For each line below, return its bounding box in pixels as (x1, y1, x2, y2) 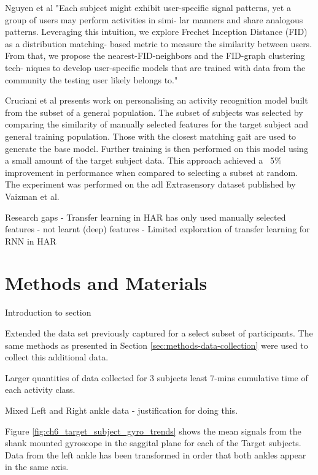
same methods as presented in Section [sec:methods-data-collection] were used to (5, 338, 308, 351)
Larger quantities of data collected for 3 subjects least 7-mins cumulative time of (5, 371, 308, 384)
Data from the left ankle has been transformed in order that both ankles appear (5, 448, 306, 461)
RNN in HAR (5, 234, 56, 247)
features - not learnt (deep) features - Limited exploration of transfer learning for (5, 222, 310, 235)
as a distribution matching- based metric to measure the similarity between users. (5, 37, 312, 50)
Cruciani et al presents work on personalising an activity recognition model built (5, 94, 308, 107)
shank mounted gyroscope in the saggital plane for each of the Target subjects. (5, 436, 301, 449)
